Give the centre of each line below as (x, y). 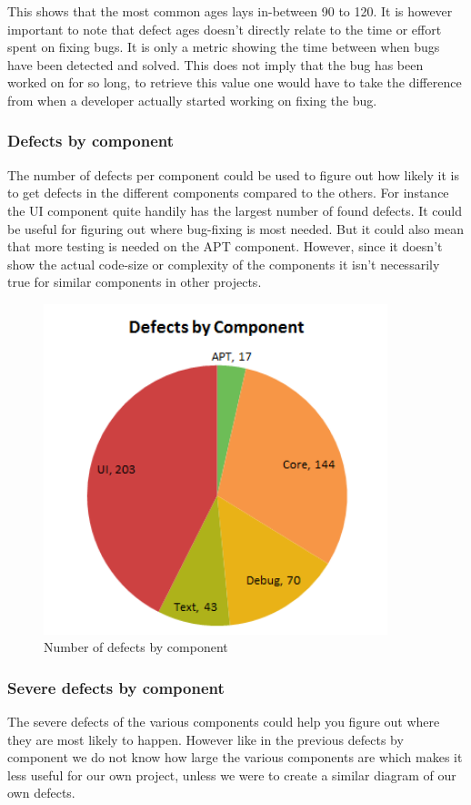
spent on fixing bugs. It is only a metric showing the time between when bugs (224, 47)
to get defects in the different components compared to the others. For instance (228, 193)
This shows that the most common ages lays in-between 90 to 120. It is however (230, 11)
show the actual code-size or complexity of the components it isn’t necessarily (224, 264)
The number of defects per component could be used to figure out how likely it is (233, 174)
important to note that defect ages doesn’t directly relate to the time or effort (225, 29)
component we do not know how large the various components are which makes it (235, 757)
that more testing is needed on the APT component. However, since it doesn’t (225, 246)
